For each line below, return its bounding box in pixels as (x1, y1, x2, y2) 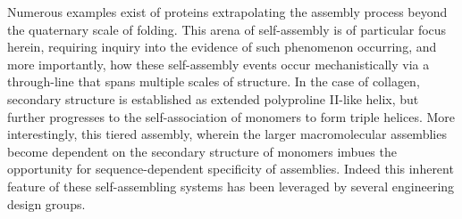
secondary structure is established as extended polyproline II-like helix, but (7, 89, 419, 108)
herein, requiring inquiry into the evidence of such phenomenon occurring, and (7, 37, 437, 56)
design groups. (7, 194, 86, 213)
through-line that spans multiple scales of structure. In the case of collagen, (7, 72, 420, 91)
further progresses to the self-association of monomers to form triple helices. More (7, 107, 456, 126)
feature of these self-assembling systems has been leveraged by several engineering (7, 176, 455, 195)
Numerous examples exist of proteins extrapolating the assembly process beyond (7, 3, 448, 20)
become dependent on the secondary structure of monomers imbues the (7, 142, 397, 160)
